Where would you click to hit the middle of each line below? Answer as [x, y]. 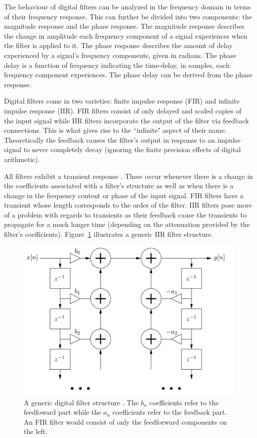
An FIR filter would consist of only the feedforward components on [126, 421]
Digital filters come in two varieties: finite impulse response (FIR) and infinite [122, 101]
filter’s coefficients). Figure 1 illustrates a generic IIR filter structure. [109, 234]
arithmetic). [22, 159]
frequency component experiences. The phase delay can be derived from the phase [128, 75]
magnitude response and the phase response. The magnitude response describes [124, 26]
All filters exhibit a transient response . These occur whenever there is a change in [128, 176]
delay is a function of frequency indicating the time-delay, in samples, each [117, 65]
